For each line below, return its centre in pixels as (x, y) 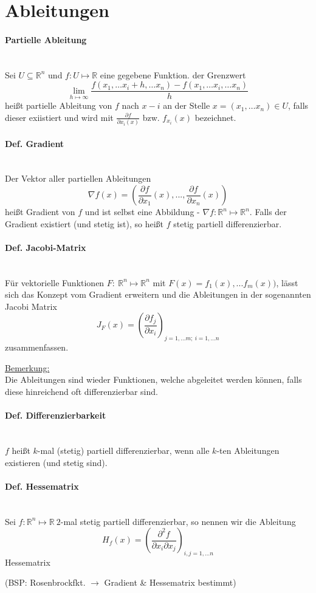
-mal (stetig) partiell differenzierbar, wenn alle (123, 450)
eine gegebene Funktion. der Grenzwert (173, 74)
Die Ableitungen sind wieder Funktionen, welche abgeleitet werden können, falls (153, 379)
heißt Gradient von (40, 211)
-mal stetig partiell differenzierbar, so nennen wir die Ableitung (178, 521)
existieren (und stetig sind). (56, 462)
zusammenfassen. (37, 347)
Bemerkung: (27, 367)
